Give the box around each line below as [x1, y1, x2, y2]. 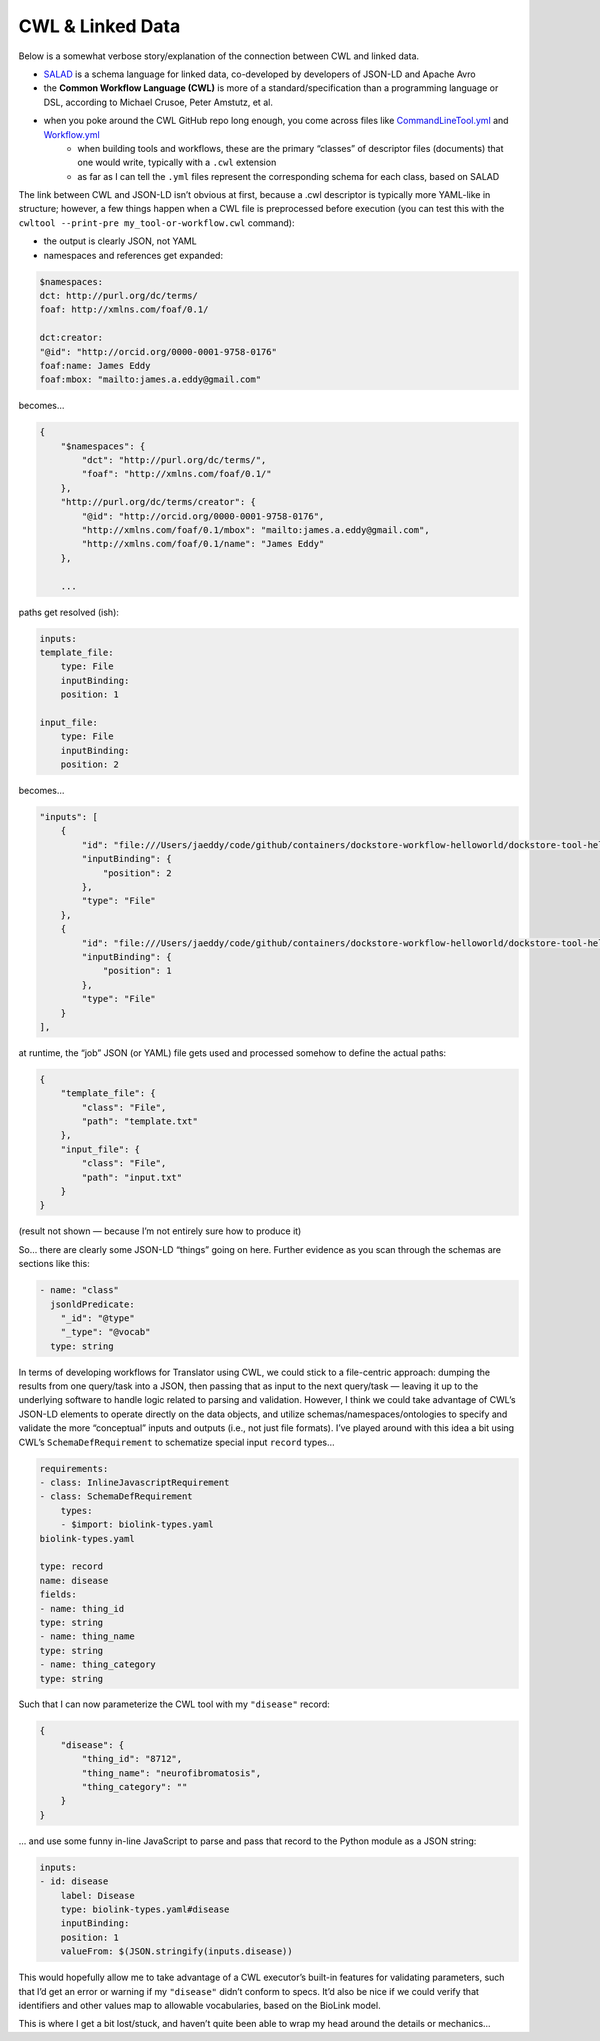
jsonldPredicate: [50, 1298, 135, 1310]
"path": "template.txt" [81, 1116, 199, 1127]
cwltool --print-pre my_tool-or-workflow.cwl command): [18, 216, 295, 229]
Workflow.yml [43, 128, 100, 140]
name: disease [39, 1575, 109, 1586]
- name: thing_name [39, 1631, 135, 1642]
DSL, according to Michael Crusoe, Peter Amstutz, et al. [43, 96, 274, 108]
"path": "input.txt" [81, 1171, 183, 1183]
